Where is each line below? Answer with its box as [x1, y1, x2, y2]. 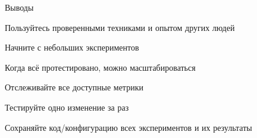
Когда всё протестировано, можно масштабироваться [5, 61, 196, 73]
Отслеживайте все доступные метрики [5, 81, 143, 93]
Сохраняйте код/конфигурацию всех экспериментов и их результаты [5, 121, 252, 133]
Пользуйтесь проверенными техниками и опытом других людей [5, 21, 235, 33]
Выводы [5, 1, 34, 13]
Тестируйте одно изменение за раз [5, 101, 129, 113]
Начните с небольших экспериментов [5, 41, 139, 54]
